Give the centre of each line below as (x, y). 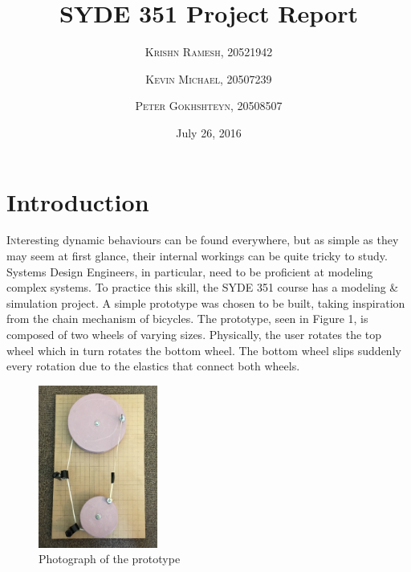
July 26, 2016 (209, 132)
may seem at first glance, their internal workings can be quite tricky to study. (197, 256)
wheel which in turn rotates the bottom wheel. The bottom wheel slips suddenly (204, 350)
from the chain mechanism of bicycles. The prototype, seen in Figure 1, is (187, 319)
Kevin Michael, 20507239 (209, 78)
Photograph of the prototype (110, 559)
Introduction (78, 201)
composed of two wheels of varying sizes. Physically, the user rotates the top (194, 334)
